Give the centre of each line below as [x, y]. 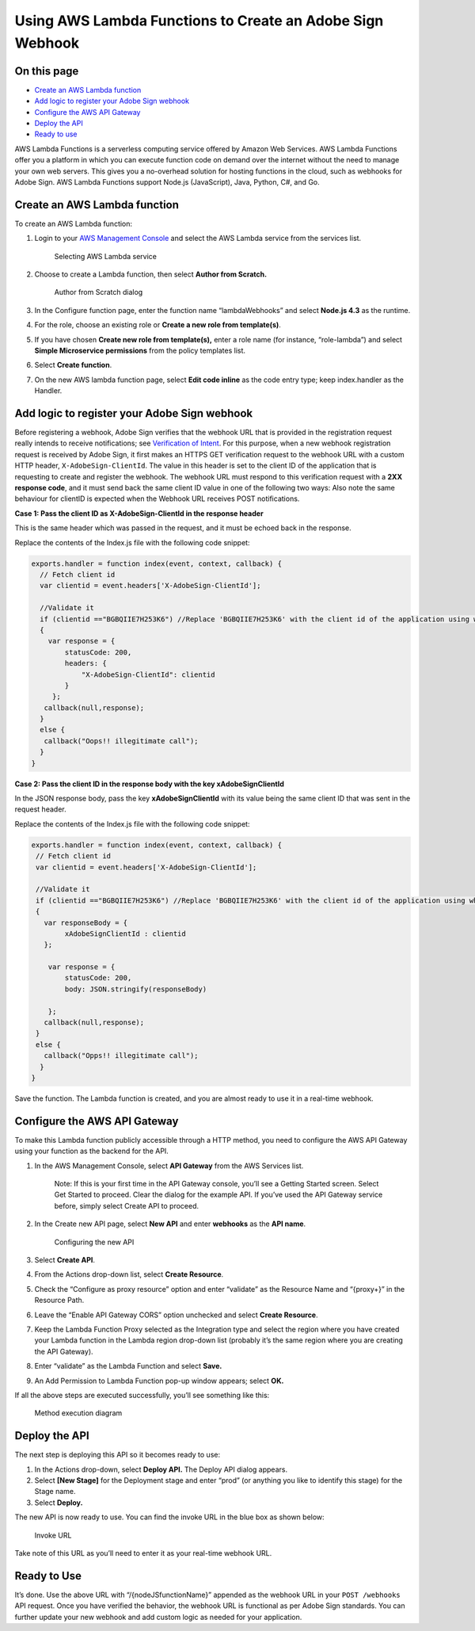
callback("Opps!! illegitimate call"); [121, 1056]
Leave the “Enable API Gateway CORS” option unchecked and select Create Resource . [176, 1315]
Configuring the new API [94, 1242]
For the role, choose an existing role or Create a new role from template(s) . [158, 325]
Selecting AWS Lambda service [106, 256]
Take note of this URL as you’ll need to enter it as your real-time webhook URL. [143, 1553]
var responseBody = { [86, 922]
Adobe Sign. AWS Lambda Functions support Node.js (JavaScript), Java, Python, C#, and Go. [167, 181]
